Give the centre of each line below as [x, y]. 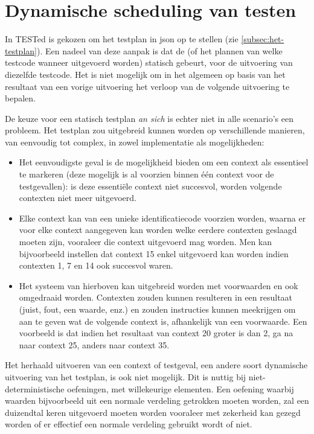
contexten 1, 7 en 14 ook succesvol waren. [96, 265]
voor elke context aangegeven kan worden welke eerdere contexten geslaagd [158, 230]
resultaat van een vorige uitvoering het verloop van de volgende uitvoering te [147, 86]
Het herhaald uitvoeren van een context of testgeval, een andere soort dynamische [156, 365]
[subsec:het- [263, 39]
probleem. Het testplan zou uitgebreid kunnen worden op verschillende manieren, [155, 130]
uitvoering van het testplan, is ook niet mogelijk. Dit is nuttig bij [126, 376]
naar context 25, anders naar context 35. [94, 344]
